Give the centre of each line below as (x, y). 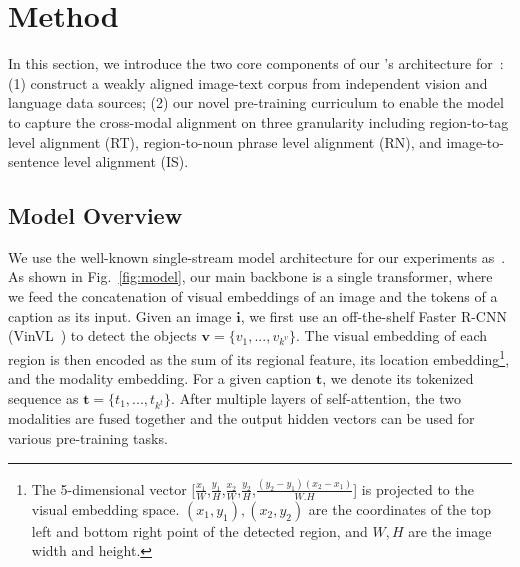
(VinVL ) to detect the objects (102, 335)
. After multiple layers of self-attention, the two (316, 397)
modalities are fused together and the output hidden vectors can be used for (241, 418)
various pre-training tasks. (88, 438)
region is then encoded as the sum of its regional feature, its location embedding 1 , (259, 357)
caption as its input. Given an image (120, 315)
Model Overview (95, 215)
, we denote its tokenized (398, 378)
